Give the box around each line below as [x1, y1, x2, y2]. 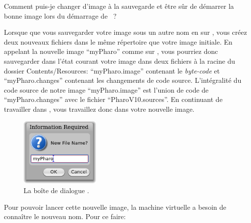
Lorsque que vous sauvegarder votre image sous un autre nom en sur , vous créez [4, 27, 247, 37]
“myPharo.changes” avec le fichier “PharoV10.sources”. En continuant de [4, 94, 223, 104]
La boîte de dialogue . [24, 185, 89, 196]
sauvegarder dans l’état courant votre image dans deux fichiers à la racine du [4, 55, 235, 66]
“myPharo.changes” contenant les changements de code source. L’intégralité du [4, 75, 242, 85]
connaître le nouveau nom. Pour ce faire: [4, 211, 126, 222]
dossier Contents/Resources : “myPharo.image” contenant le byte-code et [4, 65, 220, 75]
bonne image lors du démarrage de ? [4, 10, 117, 21]
